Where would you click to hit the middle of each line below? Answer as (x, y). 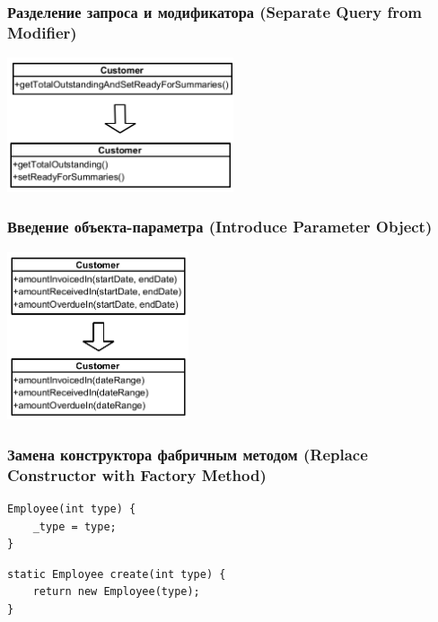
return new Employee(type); (116, 592)
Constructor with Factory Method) (137, 474)
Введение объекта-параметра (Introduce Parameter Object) (220, 227)
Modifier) (42, 32)
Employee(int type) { (72, 509)
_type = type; (74, 526)
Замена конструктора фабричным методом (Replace (188, 454)
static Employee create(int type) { (117, 574)
